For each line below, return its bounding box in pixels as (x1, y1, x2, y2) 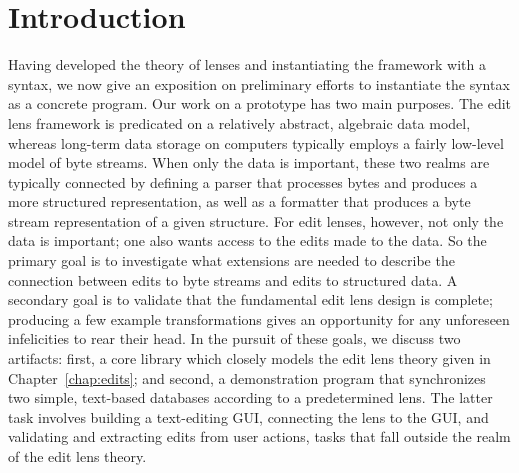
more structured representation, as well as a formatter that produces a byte (8, 191, 471, 212)
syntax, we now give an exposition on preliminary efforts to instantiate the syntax (8, 73, 510, 94)
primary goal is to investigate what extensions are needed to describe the (8, 250, 455, 271)
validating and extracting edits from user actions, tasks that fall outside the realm (8, 426, 511, 447)
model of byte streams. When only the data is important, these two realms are (8, 152, 490, 173)
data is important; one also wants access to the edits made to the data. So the (8, 230, 487, 251)
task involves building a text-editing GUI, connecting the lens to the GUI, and (8, 406, 489, 427)
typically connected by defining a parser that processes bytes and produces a (8, 171, 478, 192)
